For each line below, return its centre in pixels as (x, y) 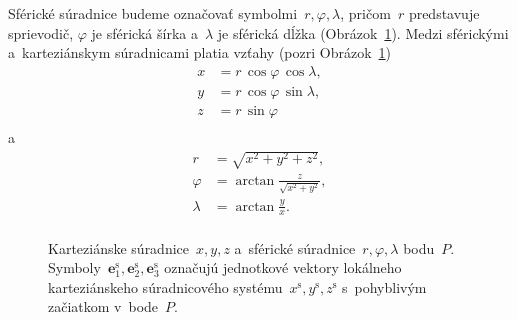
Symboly (74, 267)
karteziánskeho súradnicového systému (165, 286)
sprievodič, (41, 32)
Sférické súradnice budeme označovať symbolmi (153, 13)
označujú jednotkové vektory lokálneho (283, 267)
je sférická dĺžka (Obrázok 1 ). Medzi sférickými (363, 32)
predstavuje (444, 13)
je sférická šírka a (144, 32)
